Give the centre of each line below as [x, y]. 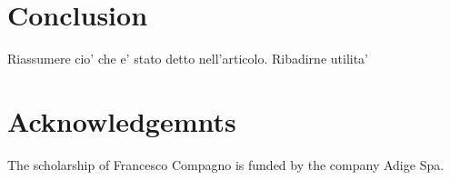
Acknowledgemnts [122, 120]
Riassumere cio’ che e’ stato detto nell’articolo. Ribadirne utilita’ [188, 59]
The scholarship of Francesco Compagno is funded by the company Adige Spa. [226, 164]
